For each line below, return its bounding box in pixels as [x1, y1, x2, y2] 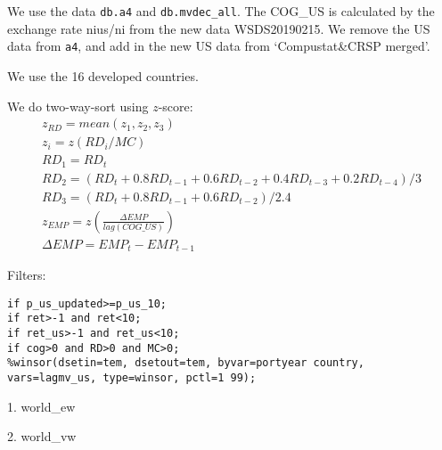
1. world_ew [7, 397, 76, 415]
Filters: [7, 266, 46, 284]
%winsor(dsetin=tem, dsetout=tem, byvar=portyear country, [7, 356, 364, 370]
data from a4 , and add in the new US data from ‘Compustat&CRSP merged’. [7, 37, 430, 55]
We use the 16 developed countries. [7, 66, 199, 85]
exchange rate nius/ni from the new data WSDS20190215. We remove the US [7, 19, 430, 37]
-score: [158, 96, 193, 115]
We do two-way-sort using [7, 96, 149, 115]
